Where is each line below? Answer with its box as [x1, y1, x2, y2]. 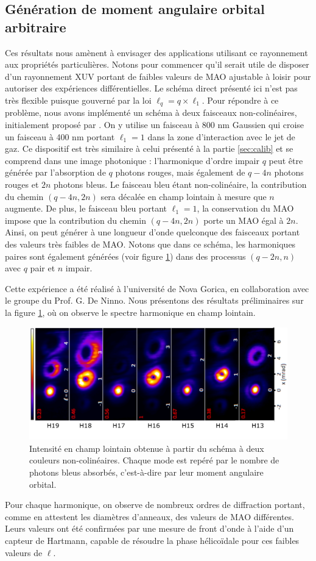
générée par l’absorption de [5, 166, 106, 179]
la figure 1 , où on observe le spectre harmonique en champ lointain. [5, 306, 256, 318]
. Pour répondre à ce [202, 93, 279, 106]
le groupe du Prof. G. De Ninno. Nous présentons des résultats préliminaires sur [5, 294, 304, 307]
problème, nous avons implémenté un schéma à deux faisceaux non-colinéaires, [5, 106, 297, 119]
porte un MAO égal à [203, 213, 284, 226]
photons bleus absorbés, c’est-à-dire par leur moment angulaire [29, 465, 264, 478]
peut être [269, 154, 303, 166]
